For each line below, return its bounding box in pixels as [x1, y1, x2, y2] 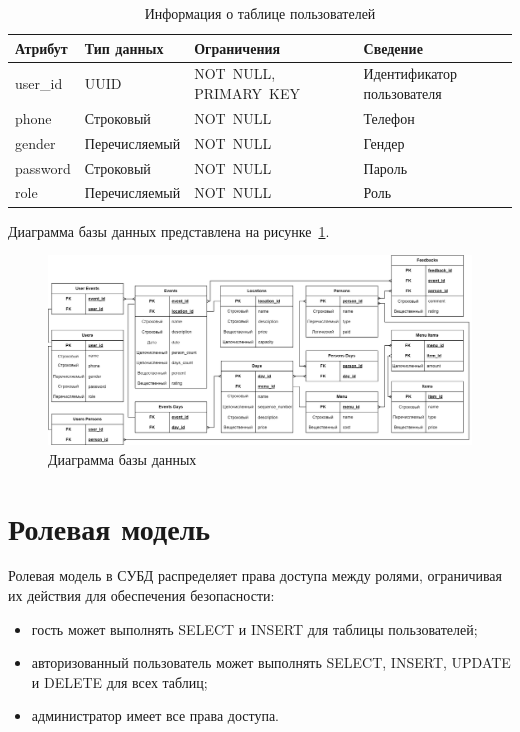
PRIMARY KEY [194, 83, 300, 104]
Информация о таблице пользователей [144, 3, 376, 23]
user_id [15, 73, 63, 94]
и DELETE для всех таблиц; [31, 671, 208, 692]
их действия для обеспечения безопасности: [8, 585, 275, 606]
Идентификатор [363, 63, 458, 84]
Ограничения [194, 37, 281, 58]
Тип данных [84, 37, 164, 58]
